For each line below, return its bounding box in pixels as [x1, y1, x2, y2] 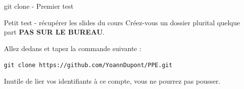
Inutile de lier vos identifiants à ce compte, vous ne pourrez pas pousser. [4, 76, 220, 86]
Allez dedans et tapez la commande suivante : [4, 43, 142, 53]
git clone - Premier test [4, 1, 73, 11]
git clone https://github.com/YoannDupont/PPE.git [4, 62, 172, 69]
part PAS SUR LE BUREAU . [4, 27, 105, 37]
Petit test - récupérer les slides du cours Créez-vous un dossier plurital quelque [4, 17, 240, 27]
